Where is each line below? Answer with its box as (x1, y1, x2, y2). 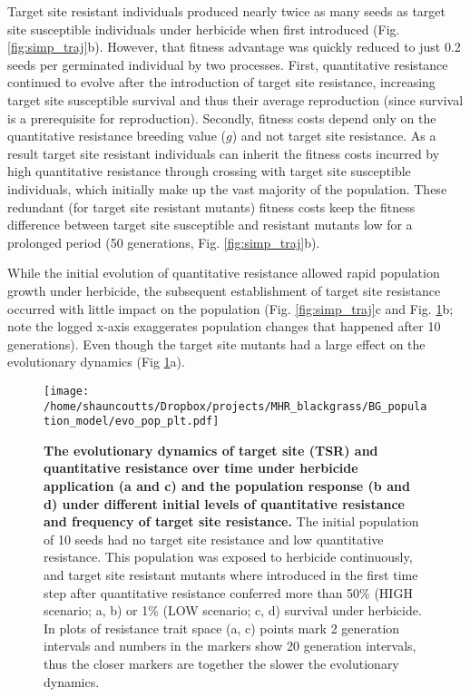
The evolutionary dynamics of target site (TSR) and (44, 440, 378, 459)
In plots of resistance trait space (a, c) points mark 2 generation (44, 618, 400, 637)
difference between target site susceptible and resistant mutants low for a (7, 215, 413, 234)
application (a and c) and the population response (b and (44, 476, 410, 496)
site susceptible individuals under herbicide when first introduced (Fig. (7, 19, 400, 38)
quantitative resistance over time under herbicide (44, 458, 358, 477)
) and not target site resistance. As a (231, 126, 436, 145)
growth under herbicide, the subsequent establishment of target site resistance (7, 280, 441, 299)
